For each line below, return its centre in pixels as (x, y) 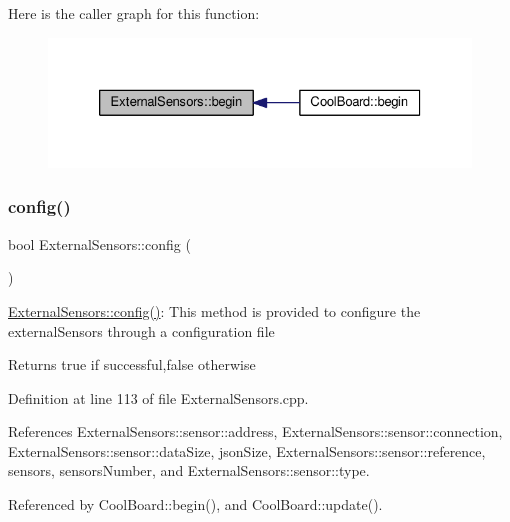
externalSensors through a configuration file (141, 330)
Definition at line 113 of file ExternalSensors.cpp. (158, 397)
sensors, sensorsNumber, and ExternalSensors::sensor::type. (189, 470)
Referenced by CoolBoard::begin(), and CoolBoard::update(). (195, 504)
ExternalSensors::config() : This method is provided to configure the (214, 310)
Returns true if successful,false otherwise (132, 364)
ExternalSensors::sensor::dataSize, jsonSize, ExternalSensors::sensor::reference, (247, 450)
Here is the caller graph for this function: (134, 13)
